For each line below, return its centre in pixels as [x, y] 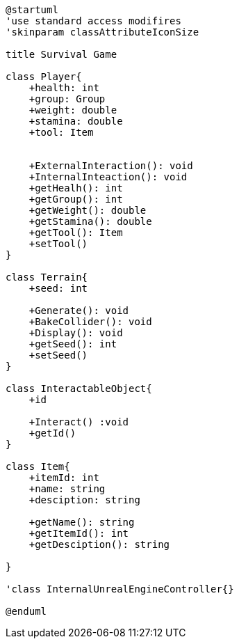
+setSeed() [58, 355]
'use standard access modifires [93, 21]
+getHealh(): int [76, 188]
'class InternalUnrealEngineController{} [120, 589]
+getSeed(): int [73, 344]
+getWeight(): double [88, 210]
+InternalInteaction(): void [108, 177]
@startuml [32, 10]
